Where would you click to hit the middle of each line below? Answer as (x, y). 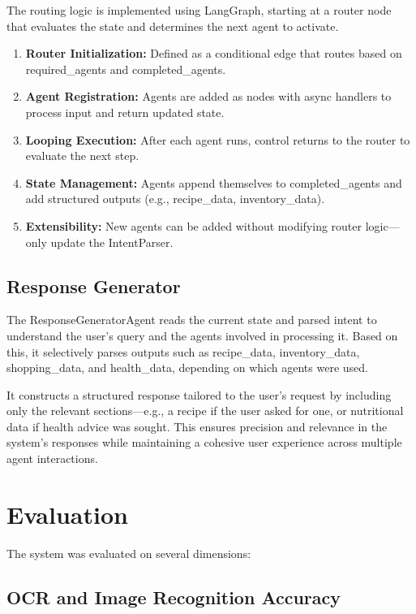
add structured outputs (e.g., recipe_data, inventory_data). (175, 199)
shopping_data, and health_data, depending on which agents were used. (187, 368)
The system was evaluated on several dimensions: (129, 553)
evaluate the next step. (82, 156)
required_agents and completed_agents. (126, 69)
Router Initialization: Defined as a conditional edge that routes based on (214, 53)
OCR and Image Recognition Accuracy (174, 597)
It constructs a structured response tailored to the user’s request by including (199, 394)
